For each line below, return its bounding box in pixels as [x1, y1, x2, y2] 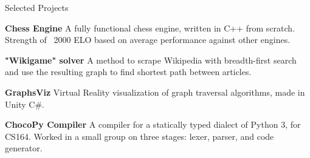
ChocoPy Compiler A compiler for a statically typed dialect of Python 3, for [5, 118, 301, 131]
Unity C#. [5, 97, 44, 110]
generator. [5, 142, 43, 154]
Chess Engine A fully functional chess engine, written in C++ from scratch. [5, 21, 295, 34]
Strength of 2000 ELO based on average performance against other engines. [5, 33, 291, 46]
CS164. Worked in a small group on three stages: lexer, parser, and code [5, 130, 274, 142]
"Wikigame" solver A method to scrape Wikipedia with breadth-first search [5, 53, 297, 66]
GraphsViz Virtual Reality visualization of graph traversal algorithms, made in [5, 85, 305, 98]
